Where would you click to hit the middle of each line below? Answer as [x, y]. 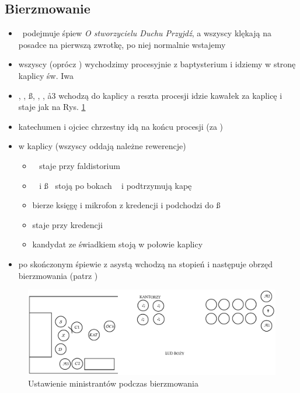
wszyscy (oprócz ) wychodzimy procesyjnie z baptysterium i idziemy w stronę [157, 64]
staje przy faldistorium [80, 165]
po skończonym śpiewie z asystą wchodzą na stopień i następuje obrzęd [146, 263]
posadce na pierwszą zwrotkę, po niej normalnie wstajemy [122, 44]
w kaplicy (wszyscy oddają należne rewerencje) [102, 146]
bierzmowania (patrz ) [58, 275]
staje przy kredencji [67, 224]
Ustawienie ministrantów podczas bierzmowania [113, 383]
